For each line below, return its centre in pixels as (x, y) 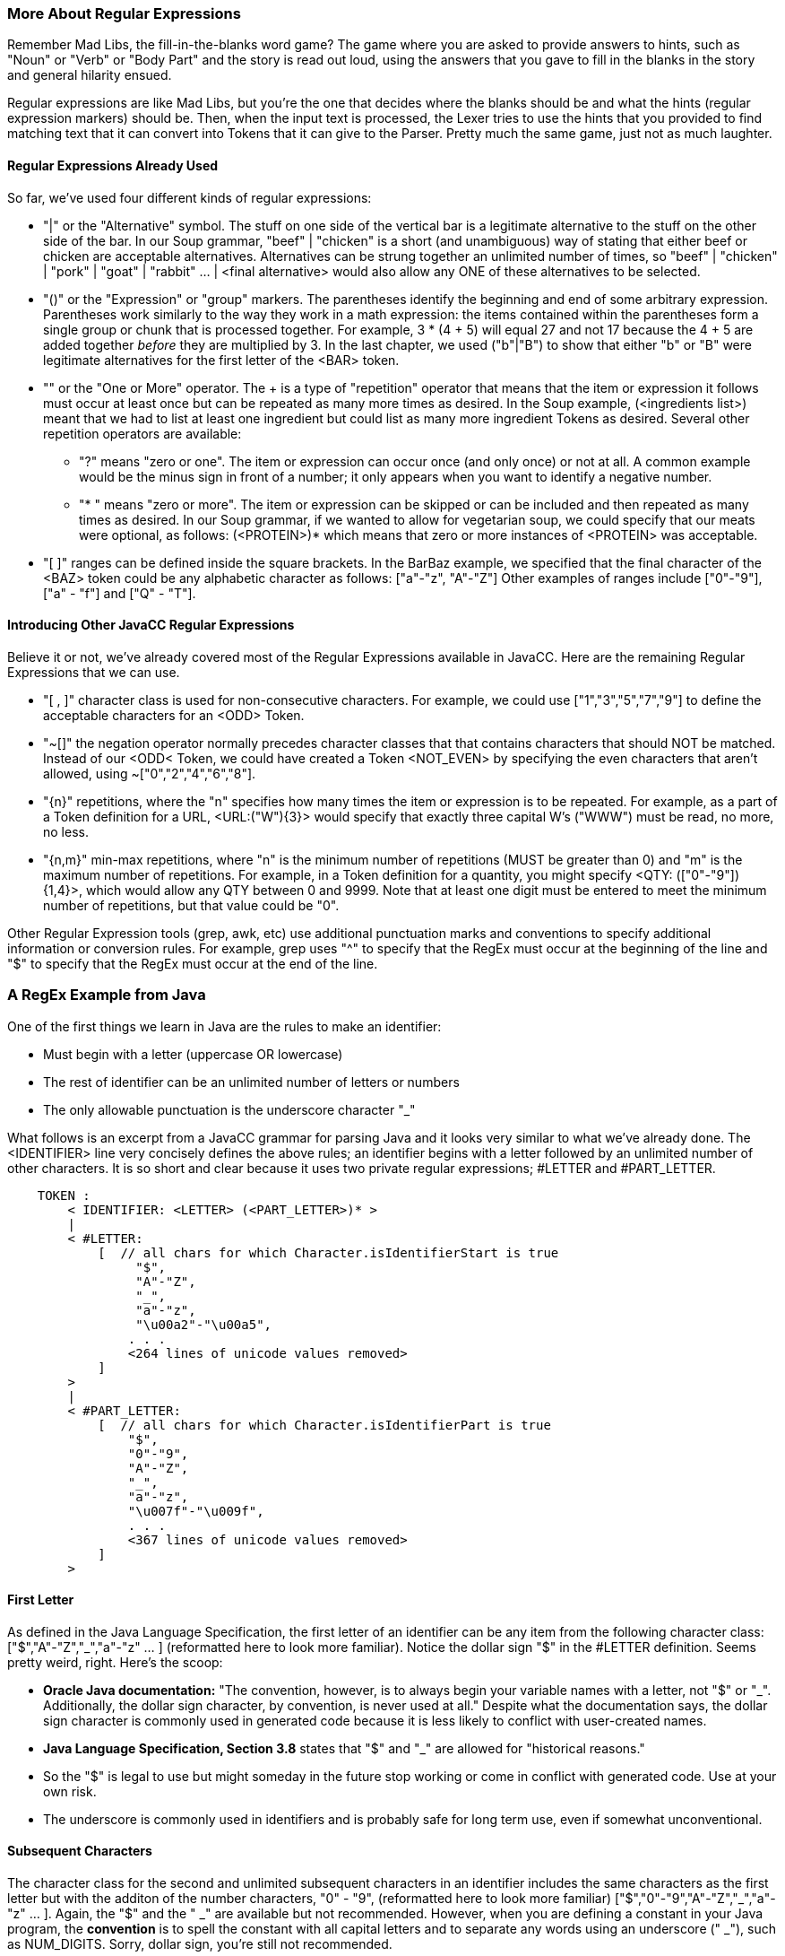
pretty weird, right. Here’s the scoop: (115, 1662)
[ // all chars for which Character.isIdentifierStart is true (328, 1252)
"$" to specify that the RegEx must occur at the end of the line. (193, 963)
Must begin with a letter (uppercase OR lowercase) (193, 1054)
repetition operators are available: (142, 433)
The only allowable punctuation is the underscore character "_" (229, 1109)
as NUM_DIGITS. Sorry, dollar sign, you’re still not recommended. (200, 1944)
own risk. (70, 1791)
